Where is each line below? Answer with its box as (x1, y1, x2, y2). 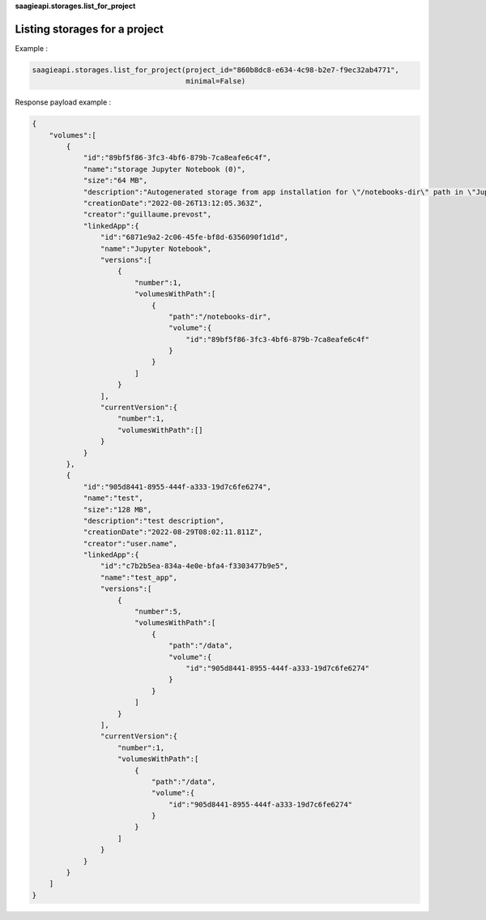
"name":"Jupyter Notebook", (100, 244, 212, 253)
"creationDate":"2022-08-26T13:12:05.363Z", (83, 199, 263, 208)
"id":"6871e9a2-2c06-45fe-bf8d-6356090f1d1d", (100, 233, 289, 242)
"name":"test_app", (100, 572, 178, 582)
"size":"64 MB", (83, 176, 148, 186)
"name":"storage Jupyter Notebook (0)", (83, 165, 246, 173)
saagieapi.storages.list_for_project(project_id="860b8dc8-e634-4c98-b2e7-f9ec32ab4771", (32, 65, 400, 75)
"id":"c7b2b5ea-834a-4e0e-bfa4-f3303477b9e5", (100, 562, 289, 571)
